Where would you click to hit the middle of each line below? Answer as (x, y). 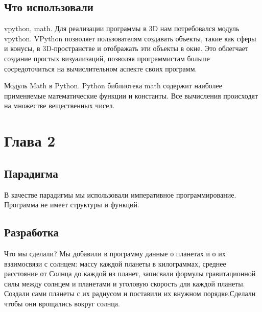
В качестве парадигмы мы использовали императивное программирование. (120, 194)
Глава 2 (30, 141)
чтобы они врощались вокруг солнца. (62, 303)
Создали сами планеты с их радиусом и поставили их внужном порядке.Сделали (130, 293)
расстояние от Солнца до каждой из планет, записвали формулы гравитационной (130, 273)
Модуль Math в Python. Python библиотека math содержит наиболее (113, 86)
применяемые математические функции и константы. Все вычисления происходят (131, 95)
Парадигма (31, 173)
